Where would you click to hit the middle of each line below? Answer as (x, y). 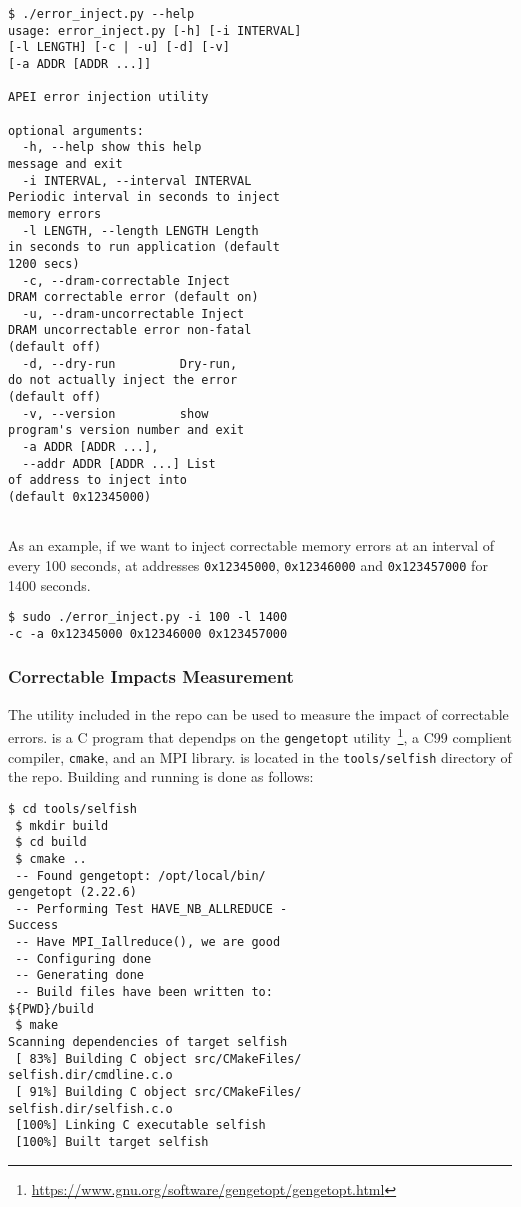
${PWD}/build (51, 1008)
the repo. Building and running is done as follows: (161, 776)
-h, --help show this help (112, 147)
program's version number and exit (126, 430)
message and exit (65, 163)
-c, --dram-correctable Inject (126, 280)
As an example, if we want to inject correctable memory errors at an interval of (251, 545)
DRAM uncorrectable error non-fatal (130, 330)
